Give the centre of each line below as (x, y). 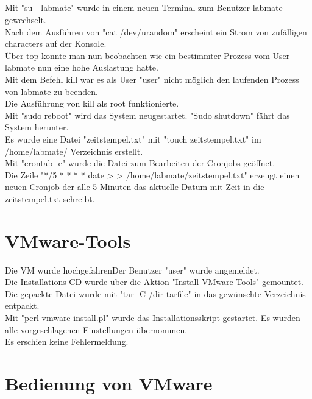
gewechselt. (26, 19)
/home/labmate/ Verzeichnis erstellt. (74, 151)
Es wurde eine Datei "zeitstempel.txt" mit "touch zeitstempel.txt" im (133, 139)
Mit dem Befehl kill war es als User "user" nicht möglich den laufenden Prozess (152, 79)
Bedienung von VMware (109, 383)
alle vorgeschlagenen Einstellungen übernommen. (96, 329)
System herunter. (37, 127)
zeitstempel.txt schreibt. (50, 198)
